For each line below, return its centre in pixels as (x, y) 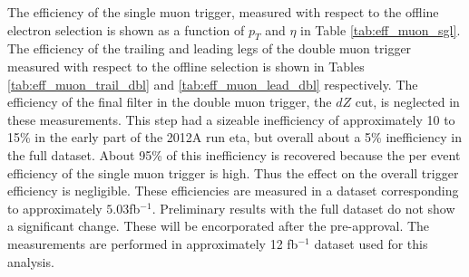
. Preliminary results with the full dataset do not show (303, 208)
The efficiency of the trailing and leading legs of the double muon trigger (210, 48)
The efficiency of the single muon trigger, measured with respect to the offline (223, 12)
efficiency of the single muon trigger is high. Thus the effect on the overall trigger (233, 172)
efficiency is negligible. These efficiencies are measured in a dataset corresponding (233, 191)
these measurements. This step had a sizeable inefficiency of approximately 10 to (231, 119)
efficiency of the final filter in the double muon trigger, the (170, 102)
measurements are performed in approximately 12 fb (153, 243)
